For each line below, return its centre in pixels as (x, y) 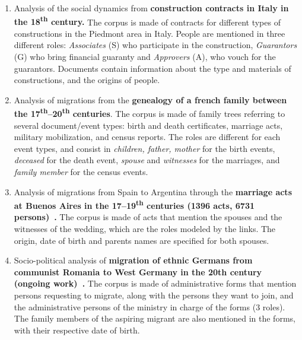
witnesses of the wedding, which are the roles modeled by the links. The (145, 229)
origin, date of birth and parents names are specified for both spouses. (142, 240)
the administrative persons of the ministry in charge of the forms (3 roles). (150, 306)
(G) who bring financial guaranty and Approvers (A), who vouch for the (145, 57)
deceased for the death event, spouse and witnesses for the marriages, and (147, 160)
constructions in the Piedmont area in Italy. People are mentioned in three (150, 33)
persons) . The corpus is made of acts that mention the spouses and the (148, 217)
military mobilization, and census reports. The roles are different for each (147, 137)
